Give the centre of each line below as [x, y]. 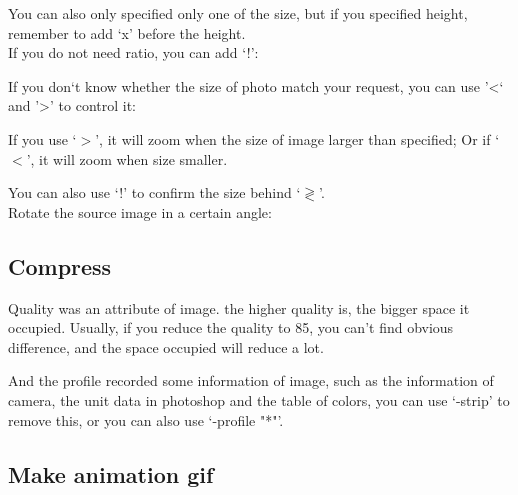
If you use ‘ [42, 138]
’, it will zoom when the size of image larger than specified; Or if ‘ [297, 138]
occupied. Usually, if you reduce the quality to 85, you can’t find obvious [231, 327]
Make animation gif [111, 473]
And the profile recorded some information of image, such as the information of [251, 380]
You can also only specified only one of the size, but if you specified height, [238, 13]
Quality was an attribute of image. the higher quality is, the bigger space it [239, 307]
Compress [60, 265]
